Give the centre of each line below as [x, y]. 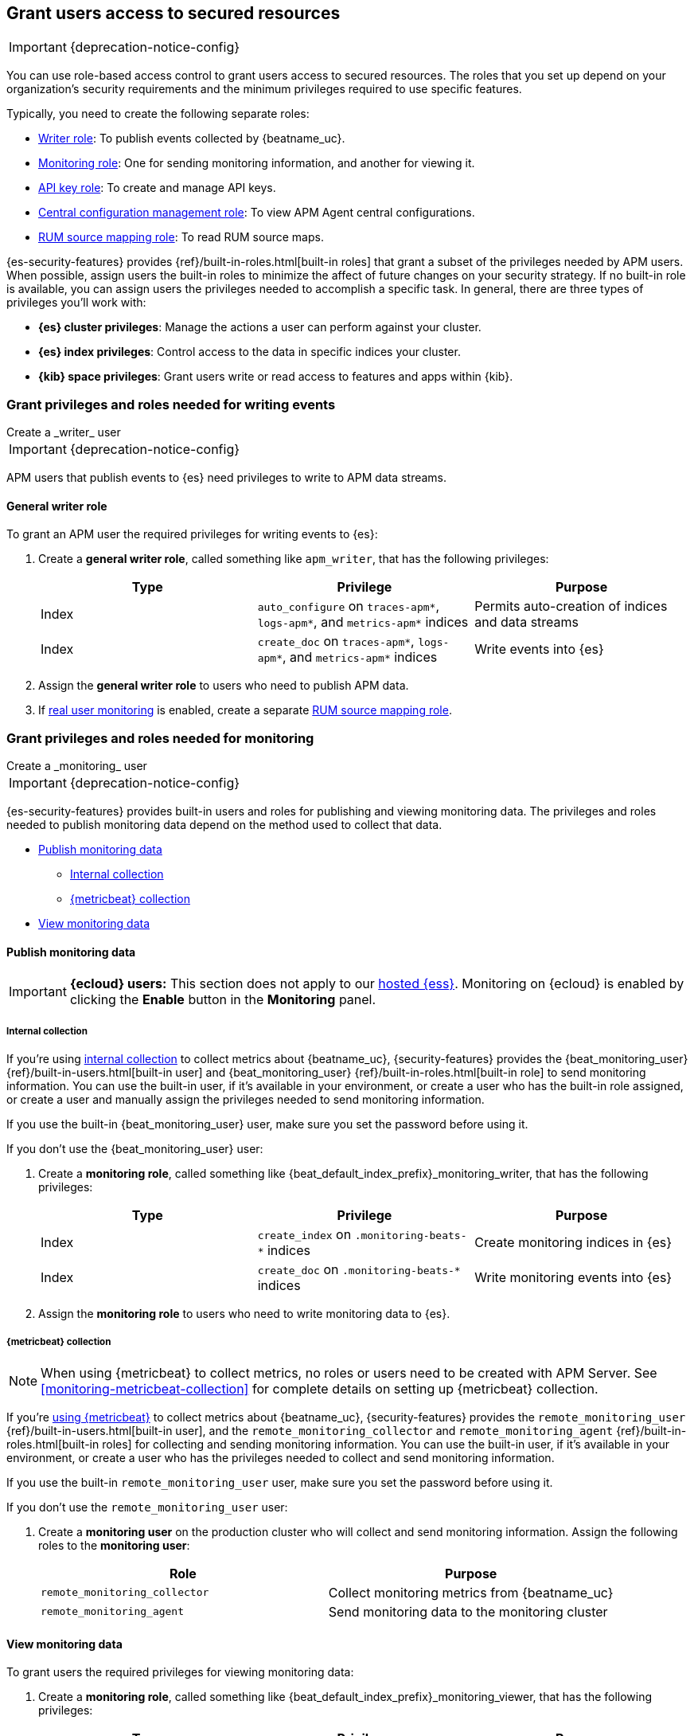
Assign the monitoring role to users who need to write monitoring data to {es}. [244, 1314]
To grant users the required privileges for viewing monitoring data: [180, 1672]
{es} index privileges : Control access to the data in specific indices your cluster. [250, 352]
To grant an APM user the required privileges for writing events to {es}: [192, 534]
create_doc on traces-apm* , [336, 641]
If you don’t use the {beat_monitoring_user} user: [135, 1149]
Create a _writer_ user [64, 432]
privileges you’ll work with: [76, 303]
